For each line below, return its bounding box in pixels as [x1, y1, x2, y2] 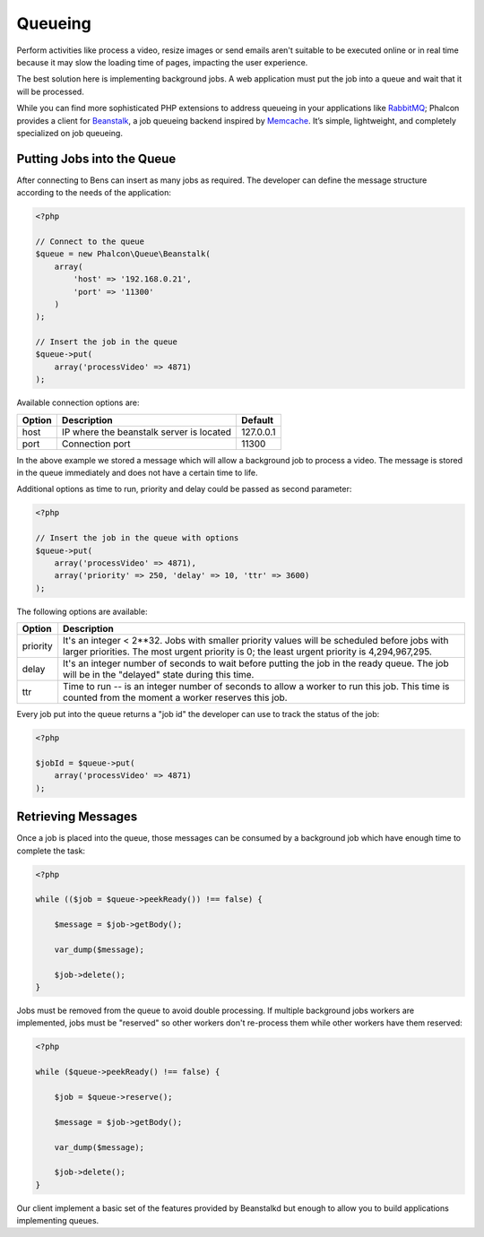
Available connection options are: [16, 397, 140, 408]
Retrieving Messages [16, 809, 138, 825]
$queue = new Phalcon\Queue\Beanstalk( [35, 249, 211, 259]
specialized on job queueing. [16, 127, 123, 138]
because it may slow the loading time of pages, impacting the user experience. [16, 56, 308, 67]
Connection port [61, 437, 131, 450]
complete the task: [16, 845, 85, 856]
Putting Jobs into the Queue [16, 151, 177, 166]
